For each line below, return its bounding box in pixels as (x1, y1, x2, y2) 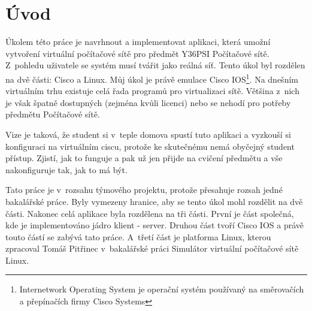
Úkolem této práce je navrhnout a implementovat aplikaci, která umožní (5, 35, 271, 48)
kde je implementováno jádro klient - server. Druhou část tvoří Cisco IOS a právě (5, 219, 304, 231)
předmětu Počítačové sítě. (5, 108, 100, 120)
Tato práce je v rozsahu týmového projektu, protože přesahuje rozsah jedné (5, 183, 283, 196)
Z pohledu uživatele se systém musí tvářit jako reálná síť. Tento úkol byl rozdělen (5, 59, 305, 71)
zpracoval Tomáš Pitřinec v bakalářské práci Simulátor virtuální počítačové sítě (5, 242, 299, 255)
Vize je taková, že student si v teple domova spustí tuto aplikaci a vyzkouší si (5, 128, 291, 140)
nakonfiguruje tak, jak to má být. (5, 163, 128, 176)
